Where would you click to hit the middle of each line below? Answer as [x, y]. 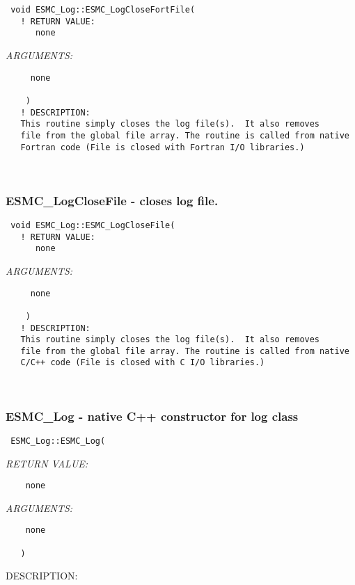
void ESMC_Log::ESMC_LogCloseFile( [93, 225]
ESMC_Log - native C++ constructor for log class [152, 416]
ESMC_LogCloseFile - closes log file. [112, 200]
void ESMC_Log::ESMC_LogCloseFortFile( [103, 10]
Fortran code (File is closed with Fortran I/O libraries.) [163, 147]
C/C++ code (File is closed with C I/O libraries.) [143, 363]
